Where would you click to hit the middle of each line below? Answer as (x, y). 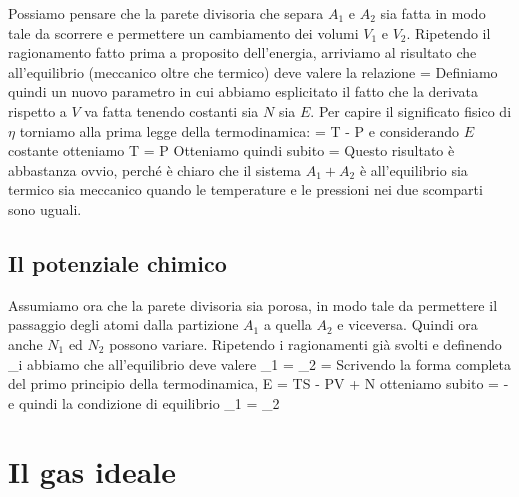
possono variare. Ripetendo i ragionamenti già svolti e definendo (305, 343)
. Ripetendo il (448, 32)
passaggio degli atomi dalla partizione (123, 324)
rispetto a (37, 110)
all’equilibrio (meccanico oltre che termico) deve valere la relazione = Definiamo (253, 71)
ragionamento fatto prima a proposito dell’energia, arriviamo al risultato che (242, 52)
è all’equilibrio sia (413, 169)
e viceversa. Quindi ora (407, 324)
